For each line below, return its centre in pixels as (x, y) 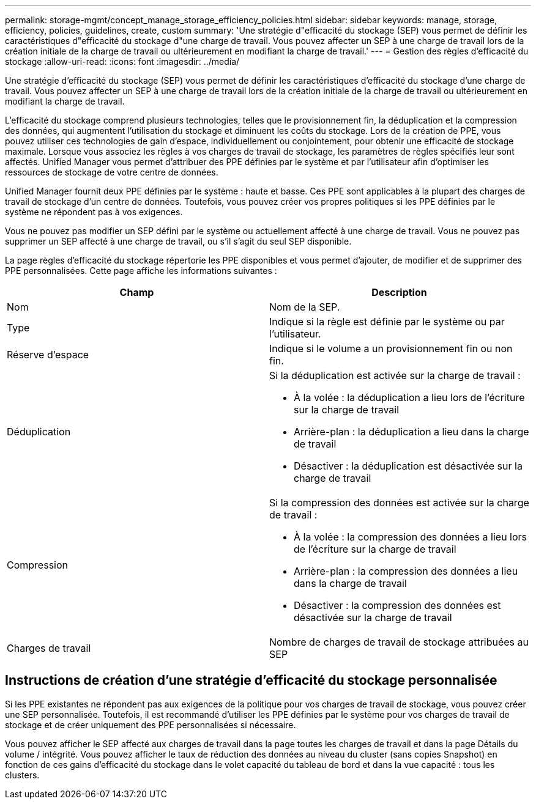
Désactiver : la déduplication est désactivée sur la (408, 466)
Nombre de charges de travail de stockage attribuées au (399, 642)
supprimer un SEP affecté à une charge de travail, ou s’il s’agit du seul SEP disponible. (178, 241)
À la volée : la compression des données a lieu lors (411, 537)
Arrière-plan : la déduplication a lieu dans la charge (411, 432)
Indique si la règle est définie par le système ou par (387, 322)
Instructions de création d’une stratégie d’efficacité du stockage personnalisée (251, 680)
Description (399, 292)
